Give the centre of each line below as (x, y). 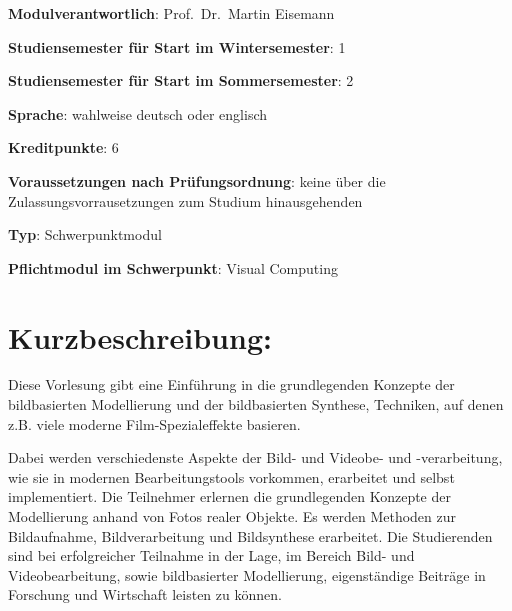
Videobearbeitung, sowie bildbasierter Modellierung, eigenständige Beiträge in (247, 574)
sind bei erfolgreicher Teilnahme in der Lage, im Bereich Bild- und (211, 555)
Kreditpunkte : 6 (63, 147)
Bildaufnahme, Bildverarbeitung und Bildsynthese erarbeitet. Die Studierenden (250, 535)
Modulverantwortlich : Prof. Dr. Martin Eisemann (171, 13)
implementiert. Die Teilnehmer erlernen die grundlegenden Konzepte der (229, 496)
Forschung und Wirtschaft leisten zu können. (145, 594)
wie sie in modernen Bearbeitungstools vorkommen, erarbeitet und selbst (231, 476)
